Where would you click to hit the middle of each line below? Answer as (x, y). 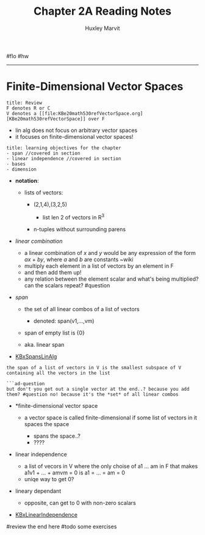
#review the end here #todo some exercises (62, 526)
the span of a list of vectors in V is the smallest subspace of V (94, 367)
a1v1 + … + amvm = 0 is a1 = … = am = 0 (74, 473)
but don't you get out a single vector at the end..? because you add (98, 389)
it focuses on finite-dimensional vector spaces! (74, 136)
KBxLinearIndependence (46, 514)
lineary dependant (38, 491)
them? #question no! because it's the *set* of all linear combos (92, 394)
